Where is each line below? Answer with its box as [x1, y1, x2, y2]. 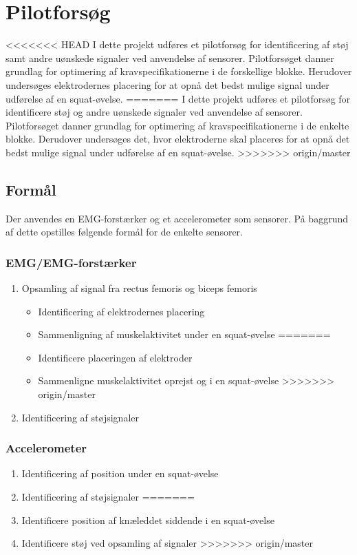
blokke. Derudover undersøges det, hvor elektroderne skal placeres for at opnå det [6, 132, 350, 146]
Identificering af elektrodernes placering [38, 304, 205, 318]
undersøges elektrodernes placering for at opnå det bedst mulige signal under [6, 77, 329, 92]
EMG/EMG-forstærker [6, 253, 137, 271]
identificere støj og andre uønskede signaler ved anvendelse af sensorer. [6, 105, 303, 119]
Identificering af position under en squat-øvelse [21, 466, 219, 481]
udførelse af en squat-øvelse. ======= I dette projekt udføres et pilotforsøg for [6, 91, 351, 105]
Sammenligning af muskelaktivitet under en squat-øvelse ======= [38, 327, 331, 342]
